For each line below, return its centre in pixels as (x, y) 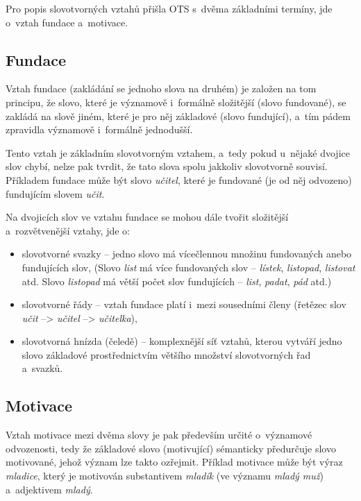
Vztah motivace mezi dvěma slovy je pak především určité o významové (159, 435)
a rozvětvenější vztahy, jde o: (68, 230)
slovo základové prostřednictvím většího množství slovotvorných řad (166, 354)
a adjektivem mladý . (49, 489)
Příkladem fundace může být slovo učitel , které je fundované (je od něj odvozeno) (179, 179)
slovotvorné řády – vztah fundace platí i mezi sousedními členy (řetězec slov (184, 304)
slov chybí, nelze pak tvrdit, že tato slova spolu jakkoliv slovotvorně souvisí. (167, 166)
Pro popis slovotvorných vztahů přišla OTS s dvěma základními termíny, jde (169, 8)
